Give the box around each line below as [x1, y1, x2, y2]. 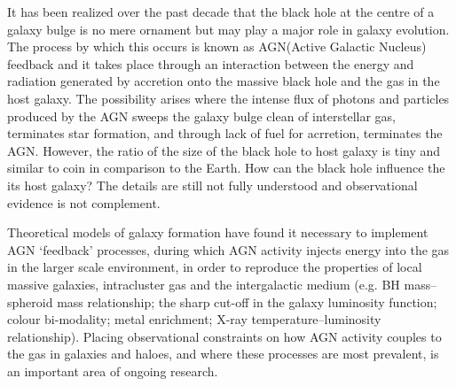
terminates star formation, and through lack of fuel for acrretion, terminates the [7, 124, 443, 143]
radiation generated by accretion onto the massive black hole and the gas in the [7, 72, 440, 90]
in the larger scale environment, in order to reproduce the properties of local [7, 258, 422, 276]
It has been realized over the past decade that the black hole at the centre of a [7, 3, 435, 20]
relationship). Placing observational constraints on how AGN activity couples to [7, 327, 442, 345]
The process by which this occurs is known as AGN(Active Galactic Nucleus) [7, 37, 427, 56]
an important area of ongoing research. [7, 361, 218, 380]
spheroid [7, 292, 53, 311]
